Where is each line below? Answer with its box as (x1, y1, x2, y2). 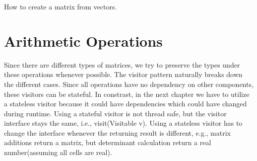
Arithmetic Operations (4, 30, 163, 51)
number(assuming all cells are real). (4, 147, 112, 158)
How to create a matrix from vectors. (4, 1, 117, 11)
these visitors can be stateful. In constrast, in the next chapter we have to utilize (4, 88, 250, 99)
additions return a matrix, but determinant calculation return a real (4, 137, 211, 148)
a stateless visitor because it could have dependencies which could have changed (4, 98, 247, 109)
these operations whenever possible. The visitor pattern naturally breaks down (4, 69, 243, 80)
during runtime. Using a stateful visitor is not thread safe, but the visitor (4, 108, 227, 118)
